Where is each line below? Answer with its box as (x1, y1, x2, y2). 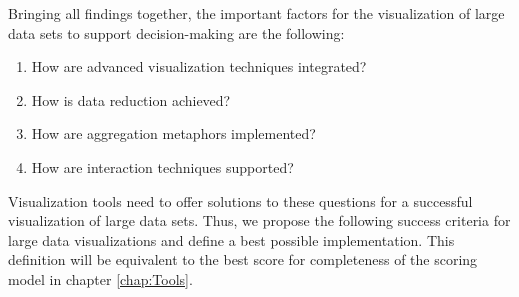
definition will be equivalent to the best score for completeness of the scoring (8, 249, 478, 270)
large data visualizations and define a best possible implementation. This (8, 229, 455, 250)
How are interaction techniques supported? (31, 156, 294, 177)
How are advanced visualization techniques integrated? (31, 56, 367, 77)
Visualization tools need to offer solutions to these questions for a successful (8, 190, 473, 211)
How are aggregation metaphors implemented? (31, 123, 316, 144)
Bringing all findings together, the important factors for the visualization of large (8, 3, 505, 23)
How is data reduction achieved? (31, 89, 231, 110)
